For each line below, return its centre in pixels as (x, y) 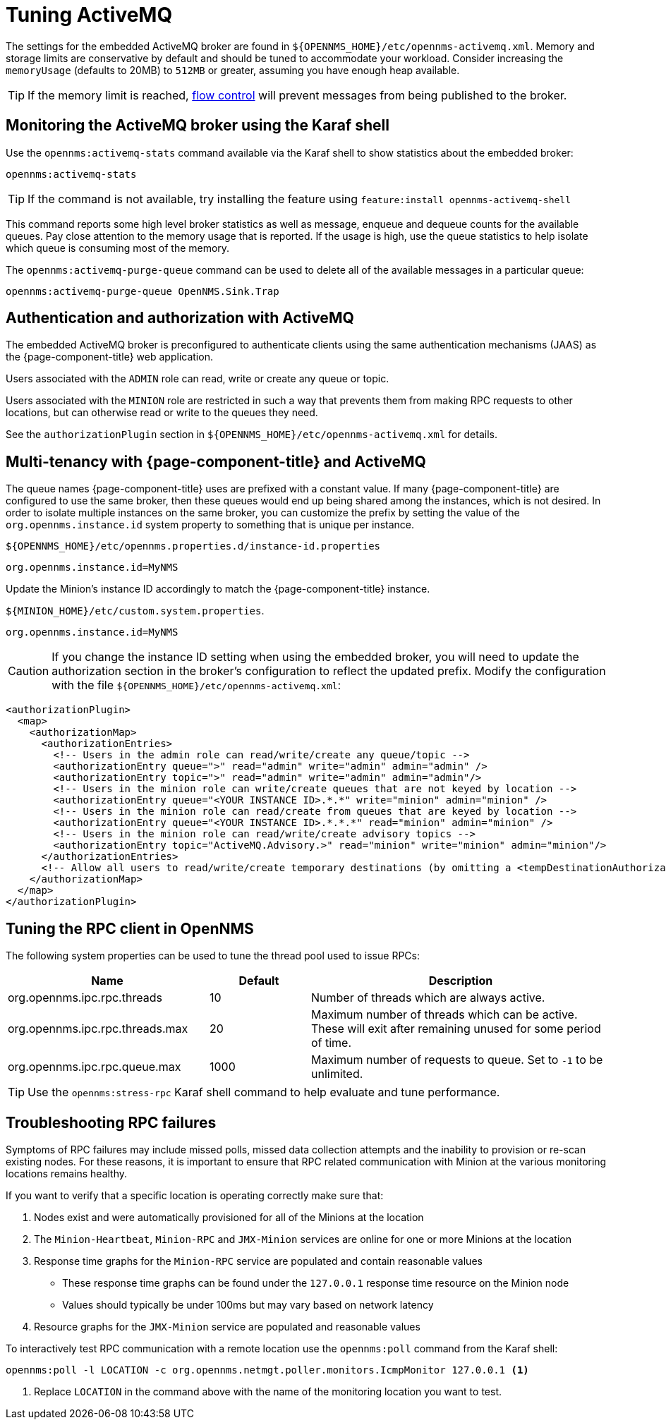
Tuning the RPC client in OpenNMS (130, 928)
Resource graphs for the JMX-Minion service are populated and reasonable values (227, 1326)
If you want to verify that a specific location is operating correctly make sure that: (195, 1195)
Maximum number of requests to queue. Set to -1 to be (457, 1060)
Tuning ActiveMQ (89, 15)
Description (461, 981)
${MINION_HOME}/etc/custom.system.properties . (135, 611)
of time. (331, 1043)
